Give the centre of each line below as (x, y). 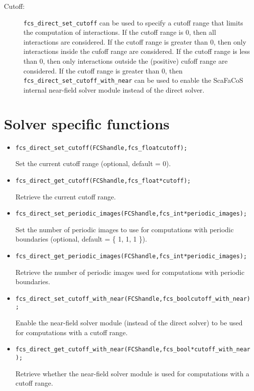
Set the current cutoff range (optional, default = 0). (93, 163)
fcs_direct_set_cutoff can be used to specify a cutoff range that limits (133, 22)
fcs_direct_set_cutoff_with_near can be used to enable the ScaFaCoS (133, 80)
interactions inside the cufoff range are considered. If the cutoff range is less (137, 51)
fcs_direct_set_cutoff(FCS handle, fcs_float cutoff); (101, 148)
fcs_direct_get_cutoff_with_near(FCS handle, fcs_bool (103, 350)
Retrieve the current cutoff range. (66, 196)
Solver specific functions (87, 123)
